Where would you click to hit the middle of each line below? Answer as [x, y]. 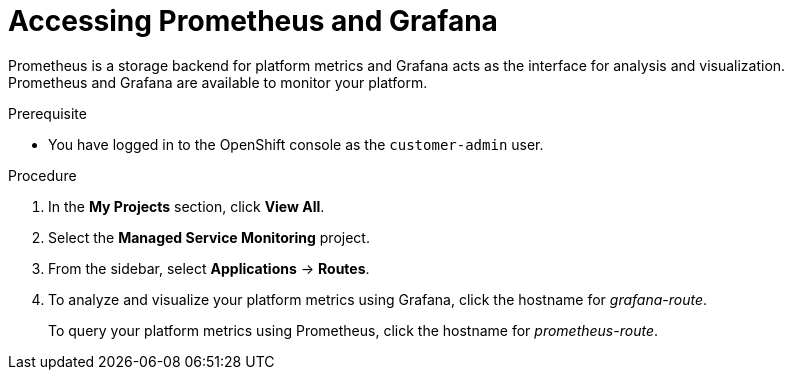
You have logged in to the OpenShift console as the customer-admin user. [296, 144]
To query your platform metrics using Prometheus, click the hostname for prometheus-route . [353, 330]
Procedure [42, 175]
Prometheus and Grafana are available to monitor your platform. [218, 82]
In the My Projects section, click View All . [186, 206]
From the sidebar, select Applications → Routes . [209, 268]
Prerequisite [47, 113]
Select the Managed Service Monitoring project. [209, 237]
